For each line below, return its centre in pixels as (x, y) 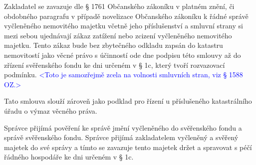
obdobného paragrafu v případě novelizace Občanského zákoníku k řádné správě (126, 16)
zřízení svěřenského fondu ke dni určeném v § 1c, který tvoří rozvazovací (115, 65)
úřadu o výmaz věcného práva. (51, 110)
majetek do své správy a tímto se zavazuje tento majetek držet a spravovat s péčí (128, 147)
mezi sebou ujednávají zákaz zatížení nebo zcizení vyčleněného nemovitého (118, 35)
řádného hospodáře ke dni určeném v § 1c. (69, 157)
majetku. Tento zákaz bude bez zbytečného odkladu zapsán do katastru (114, 45)
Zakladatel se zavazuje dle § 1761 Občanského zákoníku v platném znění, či (119, 6)
